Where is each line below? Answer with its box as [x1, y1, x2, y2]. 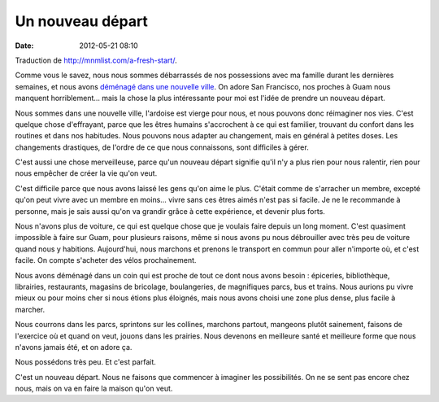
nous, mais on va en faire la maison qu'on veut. [15, 383, 173, 394]
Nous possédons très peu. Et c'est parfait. [15, 357, 156, 367]
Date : [15, 41, 34, 50]
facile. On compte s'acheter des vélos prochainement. [15, 256, 197, 265]
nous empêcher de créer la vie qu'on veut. [15, 168, 158, 178]
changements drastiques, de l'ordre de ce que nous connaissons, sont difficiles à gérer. [15, 142, 309, 152]
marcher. [15, 304, 46, 314]
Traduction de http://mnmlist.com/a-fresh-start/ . [15, 55, 178, 65]
